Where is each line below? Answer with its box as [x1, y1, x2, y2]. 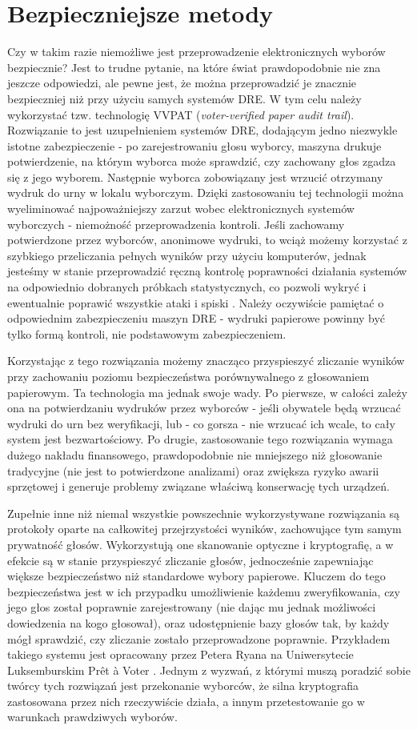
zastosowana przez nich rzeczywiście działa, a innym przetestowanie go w [7, 692, 365, 709]
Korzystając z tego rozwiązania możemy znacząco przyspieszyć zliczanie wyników [7, 352, 405, 369]
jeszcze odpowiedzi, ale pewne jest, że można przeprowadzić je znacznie [7, 74, 357, 91]
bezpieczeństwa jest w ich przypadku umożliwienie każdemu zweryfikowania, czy [7, 583, 400, 600]
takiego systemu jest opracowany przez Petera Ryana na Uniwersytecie [7, 646, 354, 663]
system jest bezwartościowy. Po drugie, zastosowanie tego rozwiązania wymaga [7, 431, 393, 447]
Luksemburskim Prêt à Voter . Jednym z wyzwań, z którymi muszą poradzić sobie [7, 661, 411, 678]
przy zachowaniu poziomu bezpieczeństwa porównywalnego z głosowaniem [7, 368, 370, 384]
